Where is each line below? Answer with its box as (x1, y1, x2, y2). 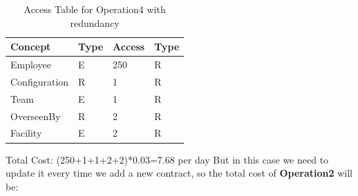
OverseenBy (10, 108, 61, 123)
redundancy (70, 15, 120, 30)
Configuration (10, 74, 69, 88)
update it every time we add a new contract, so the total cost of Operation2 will (6, 166, 353, 180)
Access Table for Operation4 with (23, 2, 166, 16)
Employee (10, 57, 51, 72)
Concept (10, 39, 51, 54)
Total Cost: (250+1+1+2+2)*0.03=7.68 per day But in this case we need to (6, 152, 329, 166)
